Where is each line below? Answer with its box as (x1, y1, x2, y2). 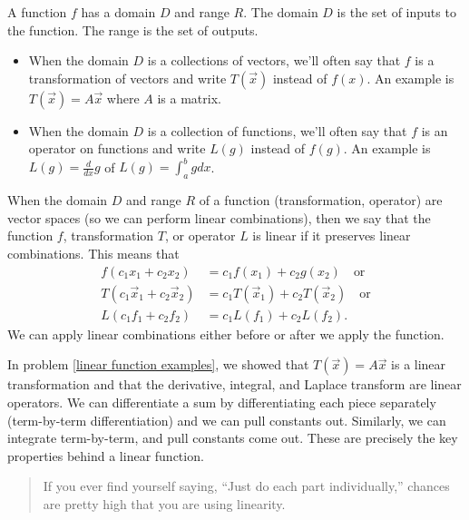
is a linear (391, 355, 446, 374)
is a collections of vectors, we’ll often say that (147, 51, 401, 70)
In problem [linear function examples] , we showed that (7, 355, 309, 374)
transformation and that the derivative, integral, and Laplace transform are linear (7, 375, 462, 394)
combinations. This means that (7, 244, 180, 263)
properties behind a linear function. (7, 446, 204, 465)
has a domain (81, 3, 156, 21)
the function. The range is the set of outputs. (7, 20, 259, 39)
